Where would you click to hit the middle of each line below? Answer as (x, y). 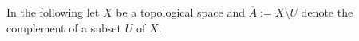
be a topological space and (181, 12)
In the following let (53, 12)
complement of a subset (64, 27)
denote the (327, 12)
